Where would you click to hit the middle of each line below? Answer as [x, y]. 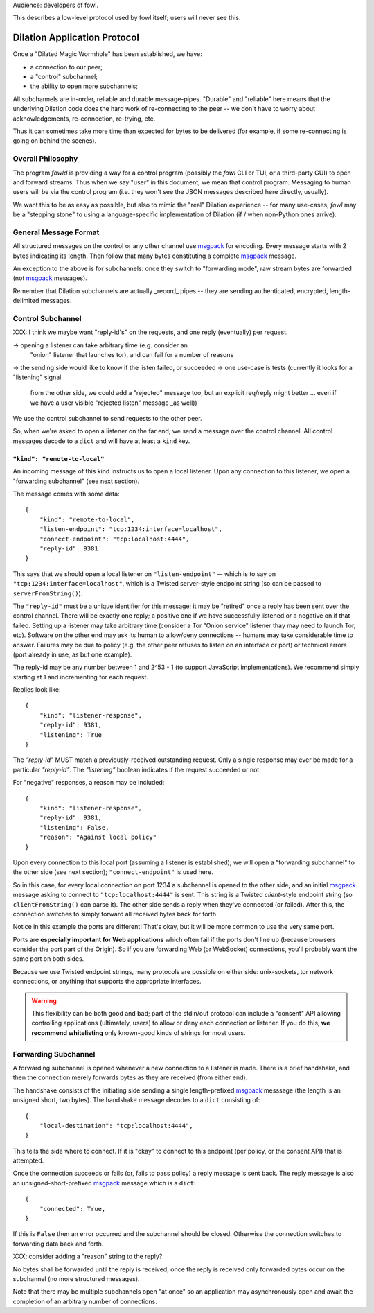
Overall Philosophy [45, 159]
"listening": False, [74, 827]
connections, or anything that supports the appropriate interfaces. [107, 982]
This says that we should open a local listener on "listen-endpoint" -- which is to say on [144, 574]
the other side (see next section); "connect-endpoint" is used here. [113, 872]
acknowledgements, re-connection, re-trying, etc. [84, 119]
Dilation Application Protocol [76, 38]
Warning [44, 1000]
